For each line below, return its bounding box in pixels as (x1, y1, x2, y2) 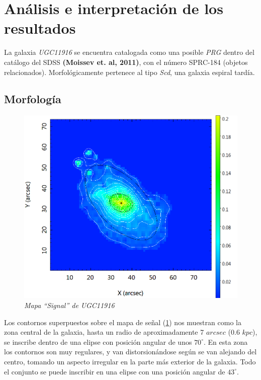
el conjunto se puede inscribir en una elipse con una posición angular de (4, 366, 225, 376)
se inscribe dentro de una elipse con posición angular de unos (4, 336, 192, 347)
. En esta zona (203, 336, 248, 347)
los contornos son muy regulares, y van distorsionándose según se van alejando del (4, 346, 257, 357)
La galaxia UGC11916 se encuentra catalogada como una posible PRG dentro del (4, 47, 254, 57)
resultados (4, 18, 76, 38)
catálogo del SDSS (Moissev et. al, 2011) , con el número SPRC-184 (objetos (4, 56, 248, 67)
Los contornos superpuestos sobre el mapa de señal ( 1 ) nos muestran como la (4, 317, 241, 327)
